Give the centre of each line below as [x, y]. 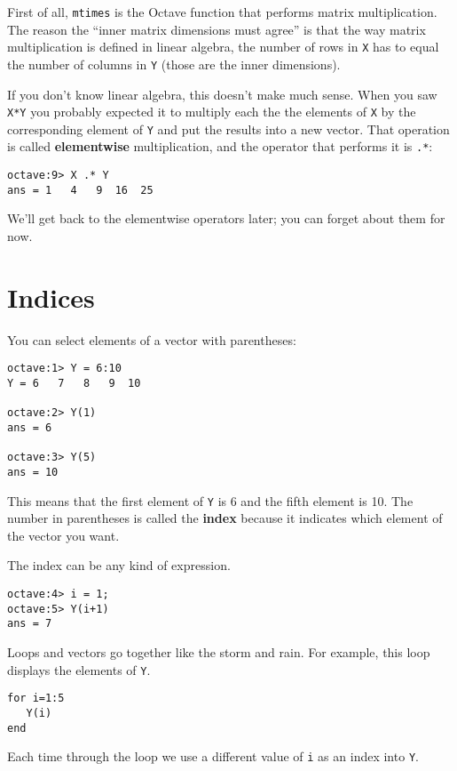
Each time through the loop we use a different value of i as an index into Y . [213, 756]
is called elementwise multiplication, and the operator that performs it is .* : [220, 146]
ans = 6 [30, 427]
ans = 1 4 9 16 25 [80, 190]
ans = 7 [30, 624]
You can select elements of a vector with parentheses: [152, 339]
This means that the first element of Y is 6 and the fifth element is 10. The [210, 500]
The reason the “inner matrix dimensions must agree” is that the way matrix [217, 29]
